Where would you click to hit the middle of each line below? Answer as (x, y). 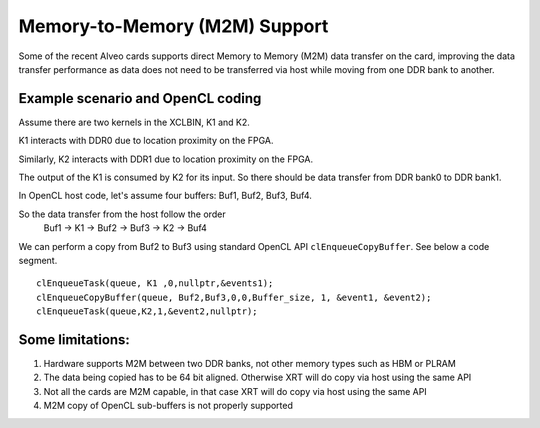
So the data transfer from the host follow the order (122, 214)
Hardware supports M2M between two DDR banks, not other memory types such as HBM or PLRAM (250, 364)
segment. (38, 260)
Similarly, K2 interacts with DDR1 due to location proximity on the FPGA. (166, 159)
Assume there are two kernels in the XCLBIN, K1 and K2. (134, 122)
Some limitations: (74, 339)
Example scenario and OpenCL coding (140, 98)
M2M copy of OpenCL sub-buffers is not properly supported (168, 406)
